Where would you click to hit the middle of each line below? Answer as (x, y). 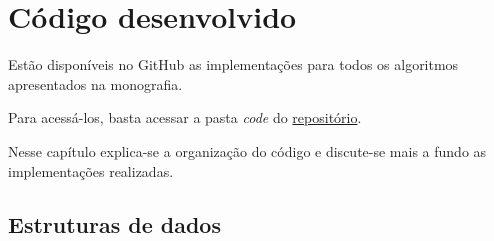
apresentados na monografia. (95, 83)
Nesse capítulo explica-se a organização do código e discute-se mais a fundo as (247, 150)
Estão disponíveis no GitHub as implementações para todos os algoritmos (233, 64)
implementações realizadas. (91, 170)
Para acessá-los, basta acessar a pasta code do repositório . (185, 117)
